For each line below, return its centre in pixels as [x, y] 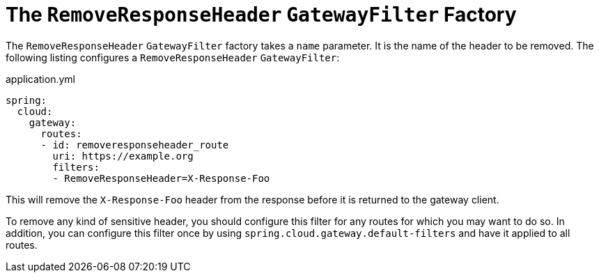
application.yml [40, 79]
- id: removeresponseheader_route [135, 145]
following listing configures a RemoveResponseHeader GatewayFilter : [173, 57]
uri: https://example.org [123, 156]
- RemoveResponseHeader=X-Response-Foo [161, 178]
